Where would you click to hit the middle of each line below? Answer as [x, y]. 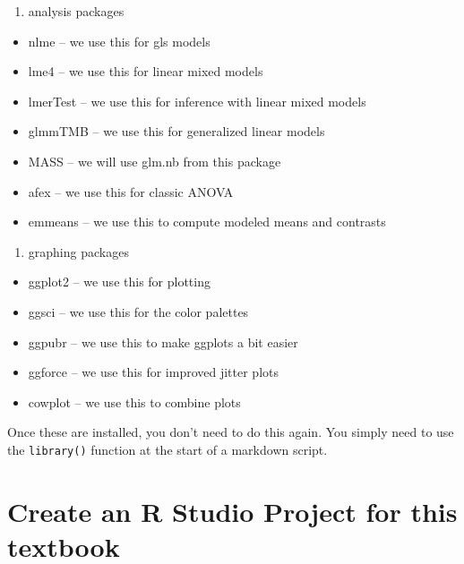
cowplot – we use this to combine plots [134, 402]
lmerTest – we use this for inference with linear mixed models [197, 101]
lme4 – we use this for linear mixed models [146, 71]
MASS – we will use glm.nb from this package [155, 161]
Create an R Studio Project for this [232, 511]
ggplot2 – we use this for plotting [119, 282]
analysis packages [76, 11]
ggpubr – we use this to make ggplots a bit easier [163, 342]
